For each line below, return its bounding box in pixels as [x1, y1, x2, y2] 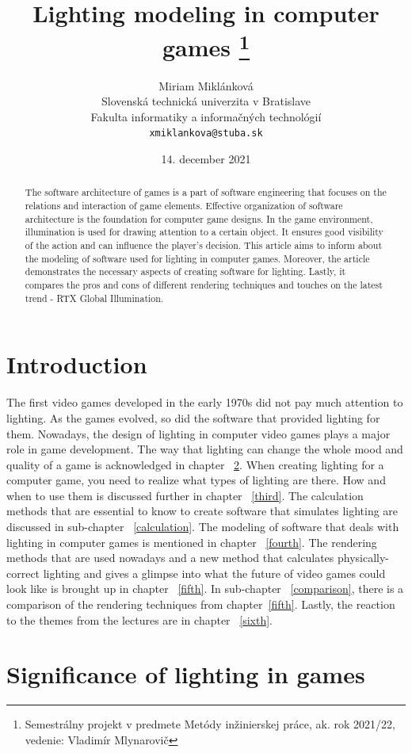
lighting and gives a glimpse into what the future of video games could [43, 564, 386, 581]
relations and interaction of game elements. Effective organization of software [25, 199, 343, 212]
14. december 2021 [161, 151, 251, 167]
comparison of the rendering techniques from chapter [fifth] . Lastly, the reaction [6, 596, 395, 613]
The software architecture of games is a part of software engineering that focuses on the [25, 185, 387, 199]
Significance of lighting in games [6, 658, 365, 690]
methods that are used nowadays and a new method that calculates [6, 549, 334, 566]
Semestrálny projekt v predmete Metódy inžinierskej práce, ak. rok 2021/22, [25, 716, 395, 732]
